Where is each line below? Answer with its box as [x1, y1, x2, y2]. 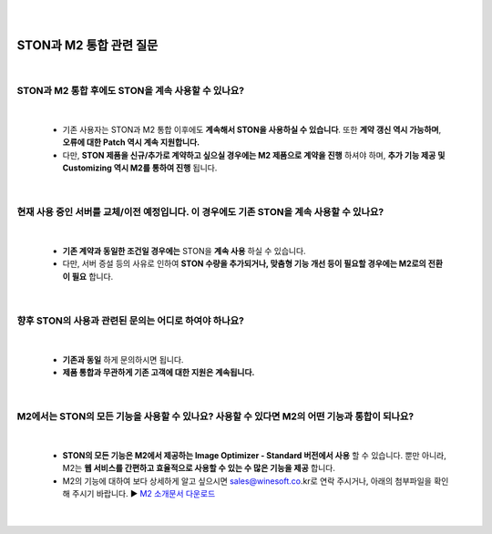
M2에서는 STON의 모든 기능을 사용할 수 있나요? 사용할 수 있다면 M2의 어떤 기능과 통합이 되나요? [16, 410, 415, 423]
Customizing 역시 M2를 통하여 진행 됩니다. [62, 162, 218, 173]
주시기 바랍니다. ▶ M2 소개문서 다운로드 [71, 488, 216, 499]
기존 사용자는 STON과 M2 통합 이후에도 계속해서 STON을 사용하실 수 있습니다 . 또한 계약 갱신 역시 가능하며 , [62, 124, 442, 135]
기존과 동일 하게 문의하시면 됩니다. [62, 354, 184, 365]
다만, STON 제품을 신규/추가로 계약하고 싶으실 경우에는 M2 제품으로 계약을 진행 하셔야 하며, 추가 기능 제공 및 [62, 149, 446, 160]
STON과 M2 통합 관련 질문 [16, 37, 159, 54]
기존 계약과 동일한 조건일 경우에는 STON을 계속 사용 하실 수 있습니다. [62, 245, 306, 256]
